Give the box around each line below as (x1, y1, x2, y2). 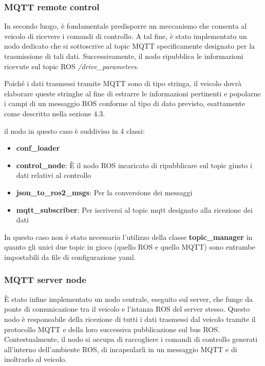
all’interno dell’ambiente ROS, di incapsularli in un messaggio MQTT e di (4, 343, 237, 354)
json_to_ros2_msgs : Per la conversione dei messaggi (16, 187, 193, 197)
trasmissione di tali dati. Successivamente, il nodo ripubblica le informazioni (4, 51, 243, 61)
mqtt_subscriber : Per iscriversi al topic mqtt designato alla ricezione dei (16, 204, 253, 215)
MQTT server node (4, 273, 86, 286)
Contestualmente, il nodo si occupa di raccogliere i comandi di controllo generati (4, 334, 258, 344)
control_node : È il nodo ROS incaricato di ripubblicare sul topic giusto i (16, 159, 252, 170)
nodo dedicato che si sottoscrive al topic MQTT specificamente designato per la (4, 40, 255, 51)
